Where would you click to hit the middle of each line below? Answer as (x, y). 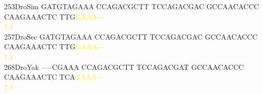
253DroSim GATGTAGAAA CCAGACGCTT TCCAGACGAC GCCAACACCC (132, 6)
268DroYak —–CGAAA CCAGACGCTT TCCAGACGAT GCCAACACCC (124, 67)
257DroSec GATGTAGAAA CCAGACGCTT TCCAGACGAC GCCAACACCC (131, 36)
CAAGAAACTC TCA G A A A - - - (54, 77)
